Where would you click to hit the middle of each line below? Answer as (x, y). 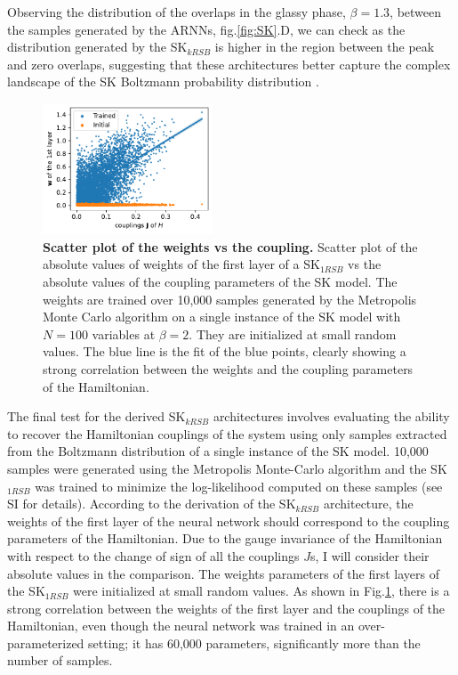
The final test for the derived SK (96, 416)
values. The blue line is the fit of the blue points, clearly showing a (225, 351)
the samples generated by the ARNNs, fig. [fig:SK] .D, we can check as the (206, 29)
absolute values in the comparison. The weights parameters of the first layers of (224, 573)
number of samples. (60, 660)
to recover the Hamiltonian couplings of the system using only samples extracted (227, 433)
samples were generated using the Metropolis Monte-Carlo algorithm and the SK (227, 468)
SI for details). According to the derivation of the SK (152, 504)
